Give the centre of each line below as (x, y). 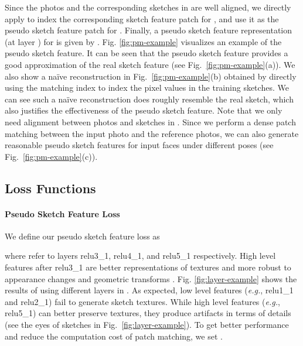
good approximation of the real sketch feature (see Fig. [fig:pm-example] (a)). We (150, 64)
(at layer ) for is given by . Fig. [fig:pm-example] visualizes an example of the (143, 41)
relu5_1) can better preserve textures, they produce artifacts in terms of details (148, 313)
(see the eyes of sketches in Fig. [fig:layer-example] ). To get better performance (147, 325)
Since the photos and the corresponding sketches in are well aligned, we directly (148, 7)
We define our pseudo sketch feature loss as (82, 236)
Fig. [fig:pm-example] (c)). (51, 156)
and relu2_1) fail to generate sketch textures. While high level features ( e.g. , (142, 301)
